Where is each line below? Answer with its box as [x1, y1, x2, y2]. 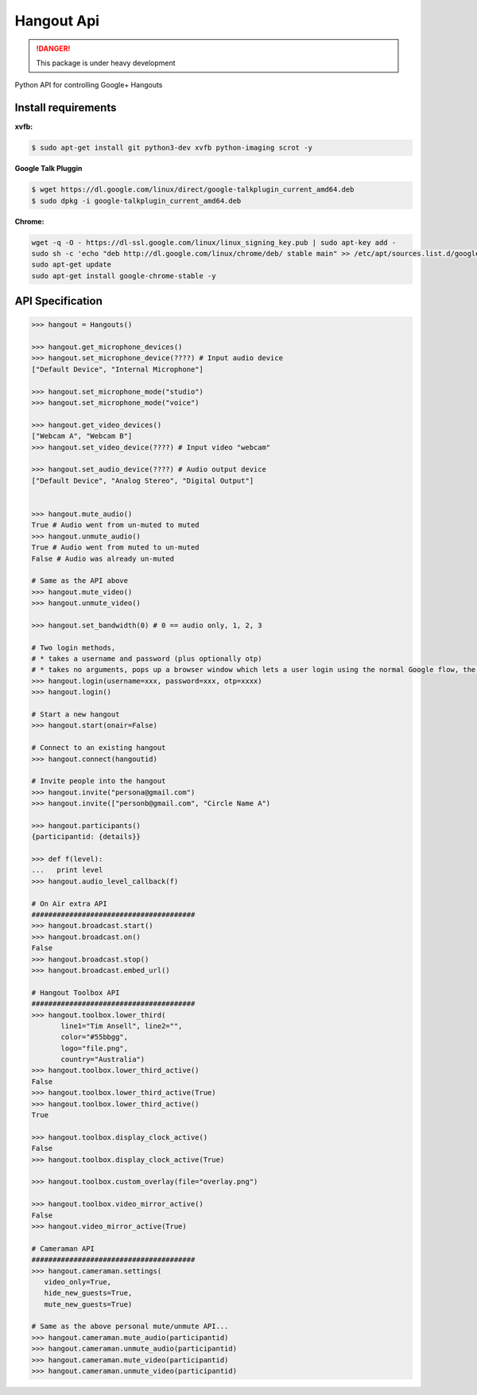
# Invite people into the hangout [31, 776, 166, 786]
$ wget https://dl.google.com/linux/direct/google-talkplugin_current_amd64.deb [31, 185, 355, 194]
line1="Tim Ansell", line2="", [60, 1021, 183, 1030]
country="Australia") [60, 1055, 145, 1064]
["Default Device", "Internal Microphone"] [31, 364, 204, 374]
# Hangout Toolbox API [31, 988, 120, 997]
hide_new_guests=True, [44, 1288, 133, 1298]
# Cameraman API [31, 1244, 95, 1253]
